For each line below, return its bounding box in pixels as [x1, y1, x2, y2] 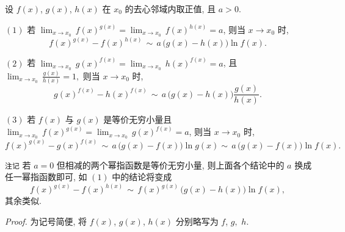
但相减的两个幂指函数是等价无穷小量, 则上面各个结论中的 [56, 158, 285, 171]
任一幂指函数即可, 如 [5, 170, 87, 183]
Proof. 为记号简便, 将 [5, 214, 87, 227]
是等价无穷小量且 [103, 113, 172, 126]
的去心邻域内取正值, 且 [125, 2, 216, 15]
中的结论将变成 [112, 170, 172, 183]
